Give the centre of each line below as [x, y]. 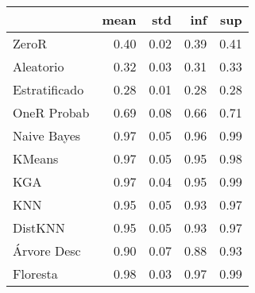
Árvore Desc [47, 251]
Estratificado [48, 89]
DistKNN [39, 227]
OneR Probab [51, 112]
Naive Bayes [47, 135]
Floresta [35, 274]
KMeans [36, 158]
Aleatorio [39, 66]
